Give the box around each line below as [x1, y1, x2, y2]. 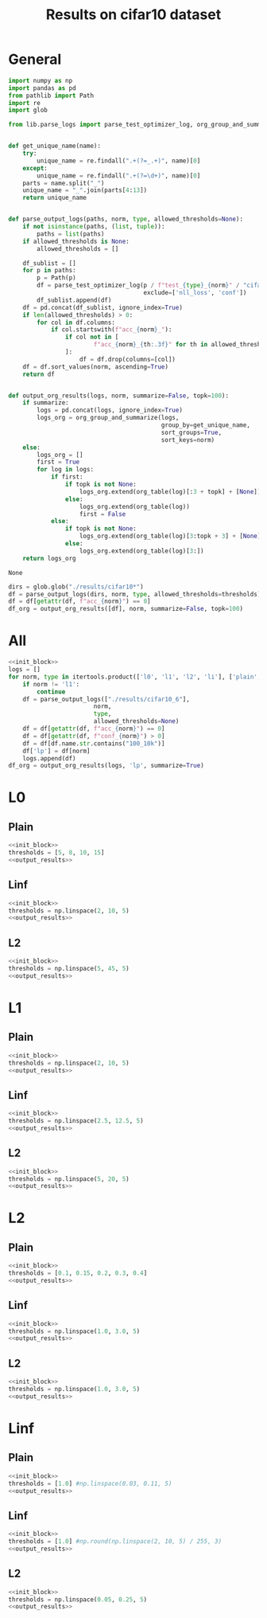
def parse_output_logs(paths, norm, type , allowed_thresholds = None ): [8, 215, 244, 224]
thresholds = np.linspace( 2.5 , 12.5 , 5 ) [8, 1117, 145, 1125]
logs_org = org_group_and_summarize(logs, [37, 414, 180, 422]
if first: [50, 473, 83, 481]
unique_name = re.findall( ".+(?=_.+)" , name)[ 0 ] [37, 157, 201, 165]
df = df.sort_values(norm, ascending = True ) [22, 362, 169, 371]
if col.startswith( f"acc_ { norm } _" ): [50, 326, 172, 334]
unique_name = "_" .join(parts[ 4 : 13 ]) [22, 186, 148, 194]
